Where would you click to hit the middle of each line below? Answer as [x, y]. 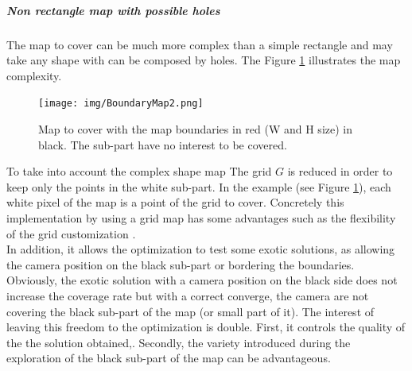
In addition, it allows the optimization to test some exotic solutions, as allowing [201, 249]
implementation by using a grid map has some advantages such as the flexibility [201, 217]
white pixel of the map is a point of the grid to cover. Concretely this [175, 202]
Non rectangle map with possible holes [113, 10]
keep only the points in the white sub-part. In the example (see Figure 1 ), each [199, 186]
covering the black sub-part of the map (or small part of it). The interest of [190, 311]
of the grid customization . [71, 233]
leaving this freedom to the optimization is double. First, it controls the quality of [206, 327]
